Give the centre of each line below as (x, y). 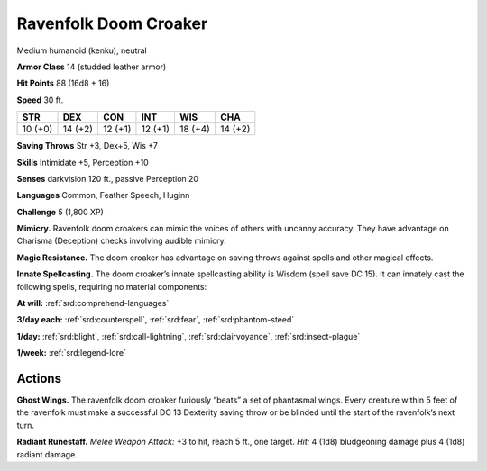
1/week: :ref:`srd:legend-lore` (71, 353)
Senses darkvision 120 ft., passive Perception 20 (107, 178)
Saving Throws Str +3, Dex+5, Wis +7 (87, 146)
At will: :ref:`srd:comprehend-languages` (93, 303)
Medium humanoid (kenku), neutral (82, 50)
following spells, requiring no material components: (112, 286)
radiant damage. (47, 454)
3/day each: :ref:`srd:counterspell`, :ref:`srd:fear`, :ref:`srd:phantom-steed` (156, 320)
